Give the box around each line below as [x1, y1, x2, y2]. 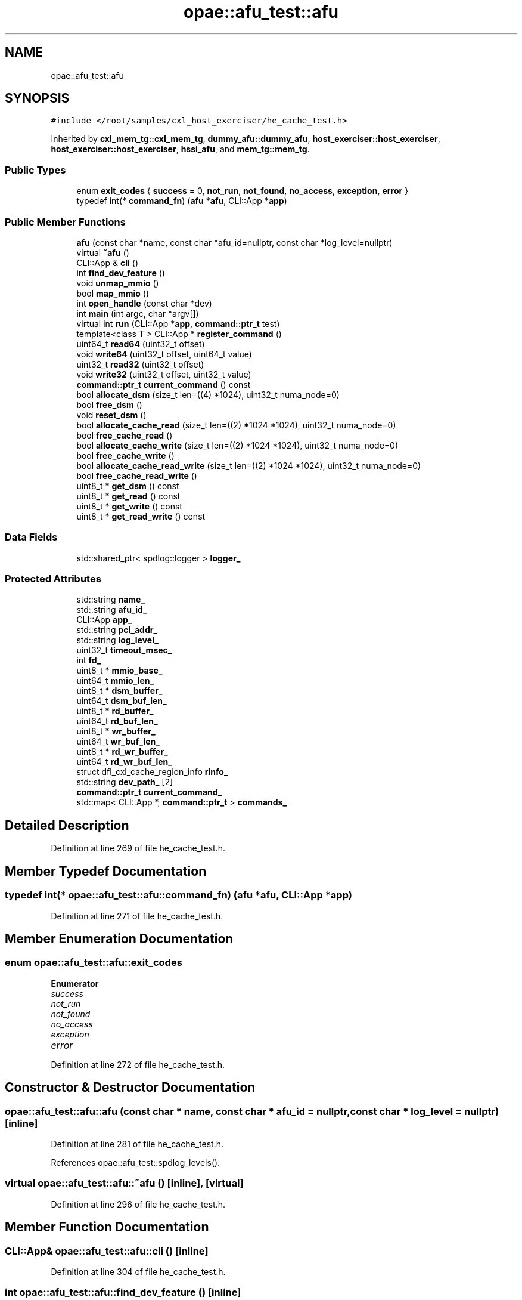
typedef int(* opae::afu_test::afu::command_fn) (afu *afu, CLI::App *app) [5, 889, 352, 901]
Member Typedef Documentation [5, 863, 207, 879]
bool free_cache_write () [76, 450, 175, 461]
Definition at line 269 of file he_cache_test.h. [51, 843, 225, 854]
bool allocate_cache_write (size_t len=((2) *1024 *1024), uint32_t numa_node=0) [76, 440, 399, 450]
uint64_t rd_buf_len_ [76, 716, 158, 727]
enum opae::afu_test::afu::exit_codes [5, 956, 182, 969]
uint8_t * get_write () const [76, 501, 182, 511]
